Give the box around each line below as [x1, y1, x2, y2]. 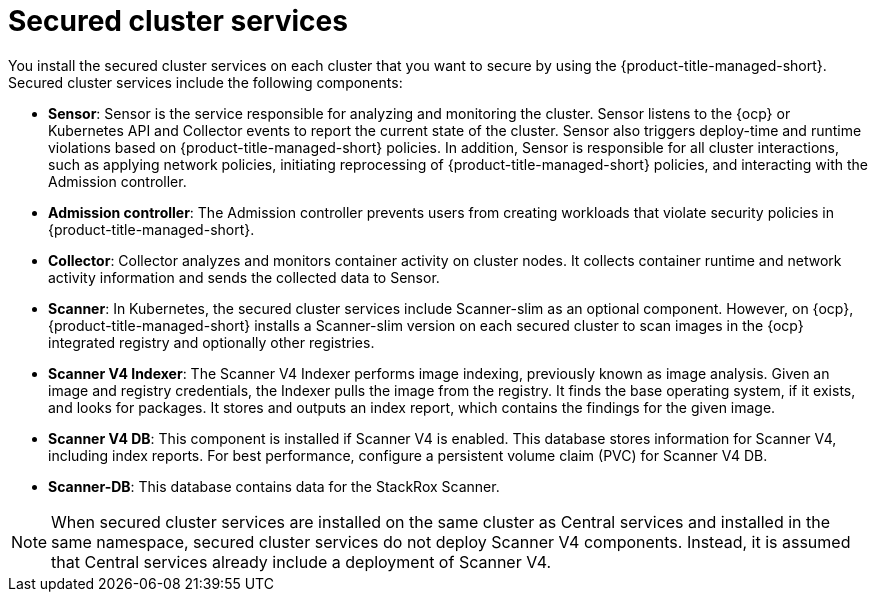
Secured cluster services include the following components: [8, 73, 403, 91]
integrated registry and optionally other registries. [48, 333, 375, 351]
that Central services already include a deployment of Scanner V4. [51, 551, 552, 572]
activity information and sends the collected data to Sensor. [48, 268, 440, 286]
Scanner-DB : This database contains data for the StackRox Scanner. [48, 477, 500, 495]
